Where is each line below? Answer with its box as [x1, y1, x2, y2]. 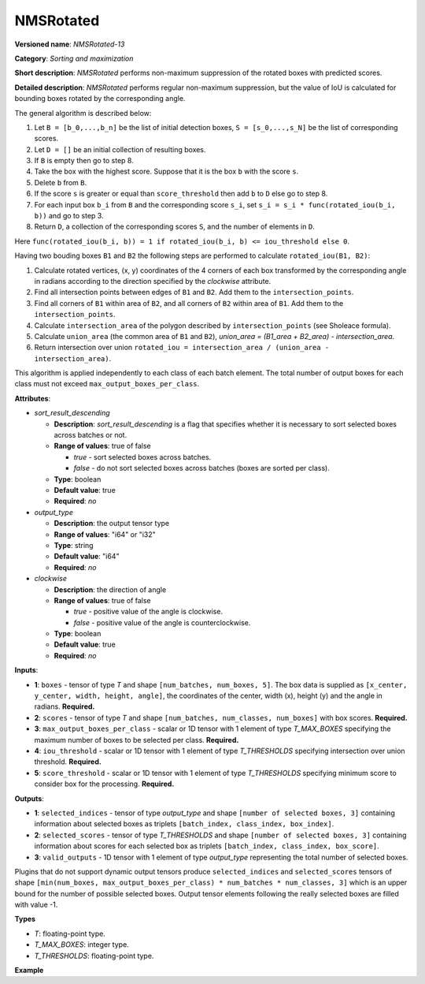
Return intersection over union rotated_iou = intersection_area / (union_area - [34, 343, 330, 352]
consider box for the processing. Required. [34, 779, 175, 788]
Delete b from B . [34, 177, 87, 187]
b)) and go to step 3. [34, 211, 104, 221]
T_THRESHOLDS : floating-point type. [34, 951, 154, 960]
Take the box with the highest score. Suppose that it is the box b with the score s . [34, 166, 299, 177]
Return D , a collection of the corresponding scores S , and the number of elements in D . [34, 222, 315, 232]
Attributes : [14, 393, 51, 403]
